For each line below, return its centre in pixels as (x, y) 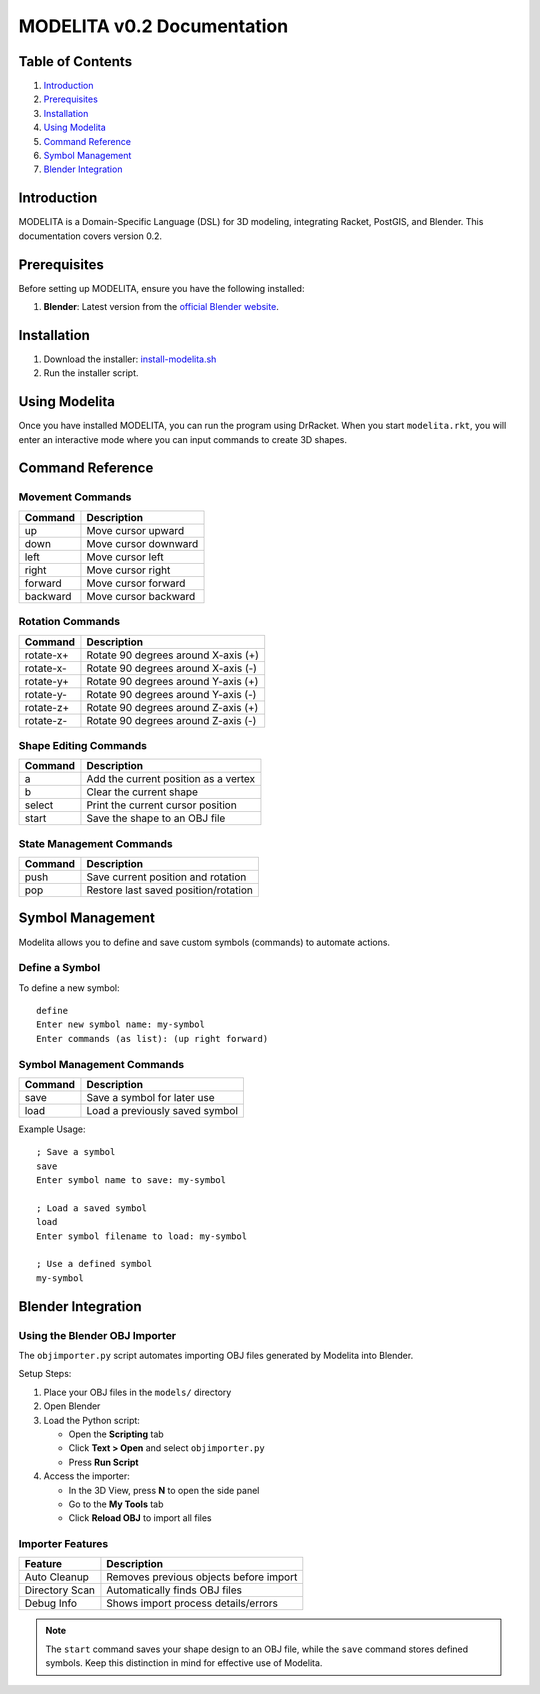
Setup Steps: (45, 1374)
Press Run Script (103, 1462)
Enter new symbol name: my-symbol (120, 1024)
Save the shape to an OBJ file (156, 818)
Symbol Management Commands (101, 1064)
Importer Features (63, 1544)
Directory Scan (59, 1590)
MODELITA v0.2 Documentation (153, 26)
